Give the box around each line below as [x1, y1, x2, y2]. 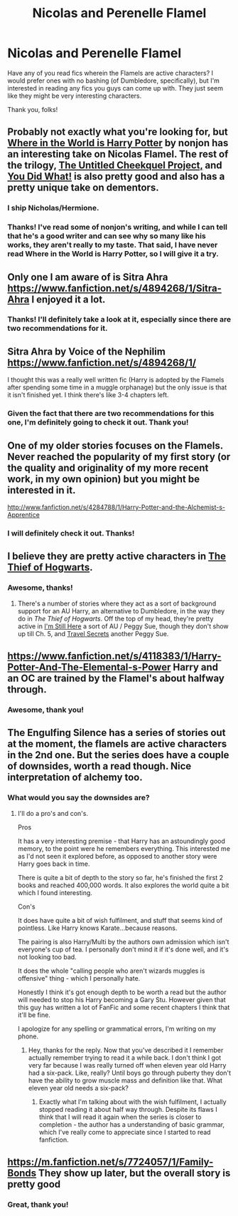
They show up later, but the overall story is [38, 1168, 231, 1180]
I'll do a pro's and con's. [17, 809, 89, 817]
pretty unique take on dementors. [7, 182, 159, 194]
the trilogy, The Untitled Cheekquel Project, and [7, 159, 222, 172]
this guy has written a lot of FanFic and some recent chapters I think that [17, 1003, 230, 1011]
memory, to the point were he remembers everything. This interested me [17, 844, 231, 853]
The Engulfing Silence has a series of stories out [7, 727, 226, 739]
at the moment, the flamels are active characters [7, 738, 227, 750]
